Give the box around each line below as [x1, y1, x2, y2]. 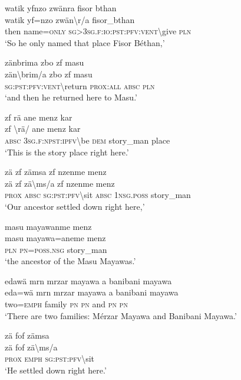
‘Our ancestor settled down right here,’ [5, 200, 145, 212]
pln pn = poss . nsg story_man [5, 243, 107, 255]
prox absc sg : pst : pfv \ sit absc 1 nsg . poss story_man [5, 189, 191, 201]
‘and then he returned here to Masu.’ [5, 91, 137, 103]
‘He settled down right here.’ [5, 364, 107, 376]
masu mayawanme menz [5, 220, 92, 232]
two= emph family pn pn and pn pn [5, 298, 128, 310]
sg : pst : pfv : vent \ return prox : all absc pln [5, 79, 155, 92]
